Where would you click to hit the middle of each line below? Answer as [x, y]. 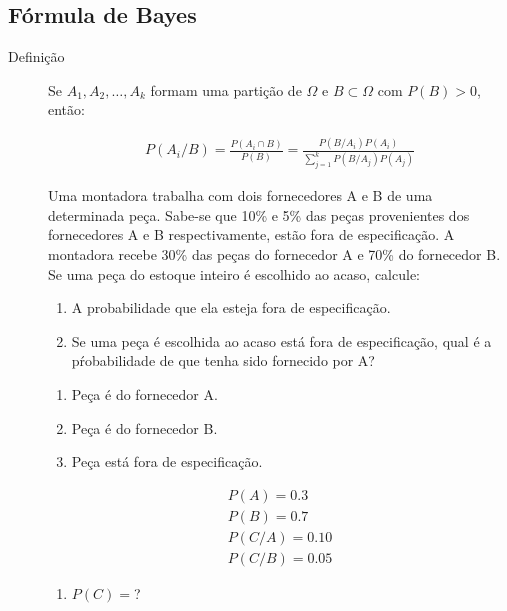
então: [66, 109]
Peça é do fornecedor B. [144, 427]
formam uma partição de [226, 89]
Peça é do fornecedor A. [144, 393]
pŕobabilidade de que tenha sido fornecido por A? [223, 360]
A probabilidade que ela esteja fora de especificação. [231, 307]
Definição [36, 56]
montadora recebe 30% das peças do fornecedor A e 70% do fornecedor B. [274, 253]
